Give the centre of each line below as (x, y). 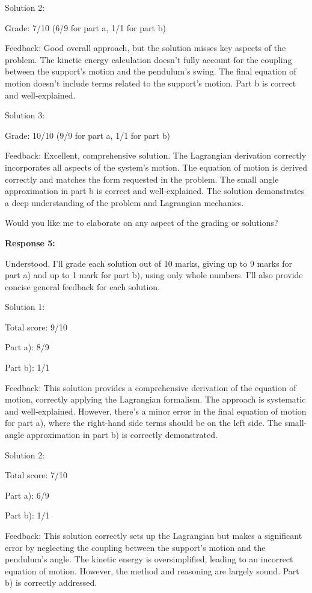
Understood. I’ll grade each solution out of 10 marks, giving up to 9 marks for (149, 263)
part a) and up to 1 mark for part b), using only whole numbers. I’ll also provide (154, 275)
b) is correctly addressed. (51, 582)
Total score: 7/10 (36, 475)
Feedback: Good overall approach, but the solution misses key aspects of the (145, 48)
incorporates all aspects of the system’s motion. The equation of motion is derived (156, 167)
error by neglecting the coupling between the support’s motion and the (135, 547)
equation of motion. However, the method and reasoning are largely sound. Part (152, 570)
